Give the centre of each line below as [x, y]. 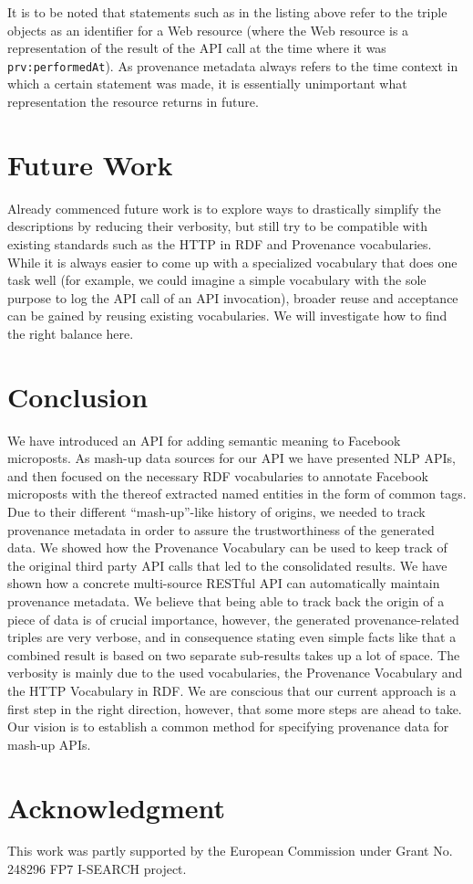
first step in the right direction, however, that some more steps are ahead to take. [235, 708]
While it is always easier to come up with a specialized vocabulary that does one [232, 262]
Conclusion [78, 396]
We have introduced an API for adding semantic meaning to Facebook [204, 440]
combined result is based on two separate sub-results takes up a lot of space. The [234, 654]
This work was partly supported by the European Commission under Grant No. [230, 851]
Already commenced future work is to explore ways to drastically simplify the [224, 208]
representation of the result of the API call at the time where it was [197, 48]
